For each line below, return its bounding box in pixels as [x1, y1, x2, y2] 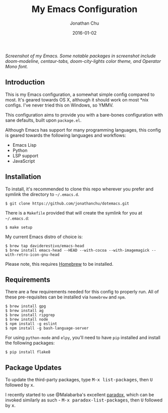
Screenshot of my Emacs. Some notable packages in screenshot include [5, 53, 156, 59]
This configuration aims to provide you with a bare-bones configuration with [5, 112, 163, 118]
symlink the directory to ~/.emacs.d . [5, 191, 79, 197]
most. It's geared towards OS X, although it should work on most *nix [5, 96, 149, 102]
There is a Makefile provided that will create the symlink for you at [5, 210, 142, 216]
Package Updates [5, 363, 62, 372]
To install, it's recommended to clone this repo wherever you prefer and [5, 186, 154, 192]
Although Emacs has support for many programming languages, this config [5, 127, 161, 133]
